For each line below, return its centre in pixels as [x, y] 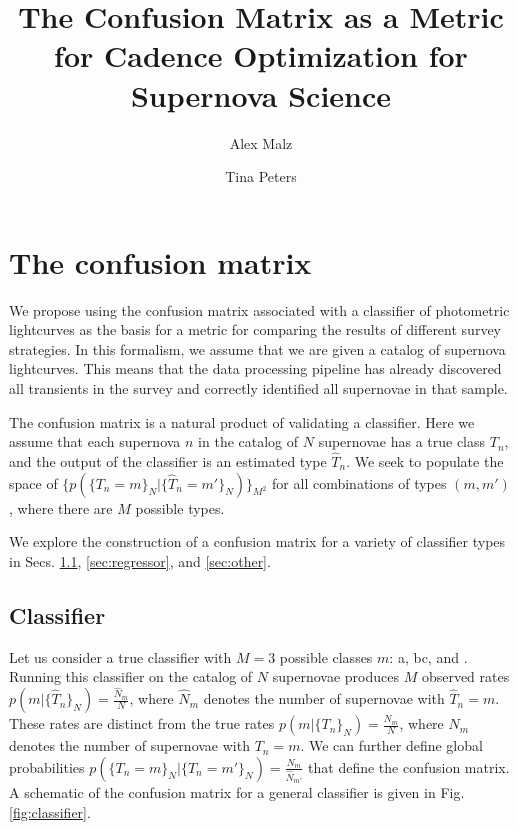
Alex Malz [261, 142]
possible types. [180, 507]
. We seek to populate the [425, 461]
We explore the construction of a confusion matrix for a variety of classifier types [257, 541]
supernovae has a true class [402, 441]
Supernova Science [261, 94]
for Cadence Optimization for [261, 55]
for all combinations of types [359, 482]
